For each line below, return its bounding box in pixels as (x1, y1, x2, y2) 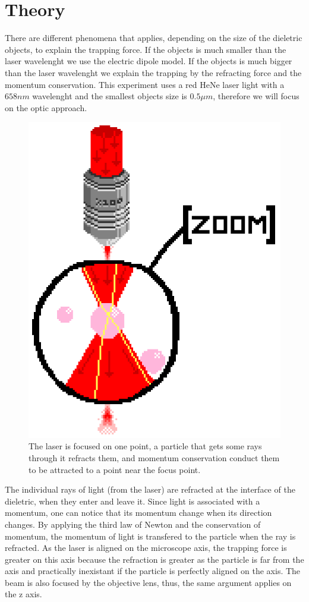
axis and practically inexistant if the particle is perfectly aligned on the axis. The (5, 565, 301, 577)
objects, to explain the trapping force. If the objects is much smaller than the (5, 43, 286, 55)
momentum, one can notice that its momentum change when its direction (5, 506, 272, 519)
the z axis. (5, 588, 42, 600)
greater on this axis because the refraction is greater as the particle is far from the (5, 553, 304, 565)
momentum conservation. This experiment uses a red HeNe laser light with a (5, 78, 285, 90)
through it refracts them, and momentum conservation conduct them (29, 451, 280, 464)
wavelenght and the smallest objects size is (32, 90, 187, 102)
